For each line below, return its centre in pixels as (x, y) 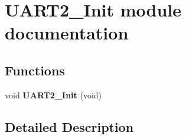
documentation (67, 33)
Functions (35, 70)
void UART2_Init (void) (53, 95)
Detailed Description (69, 126)
